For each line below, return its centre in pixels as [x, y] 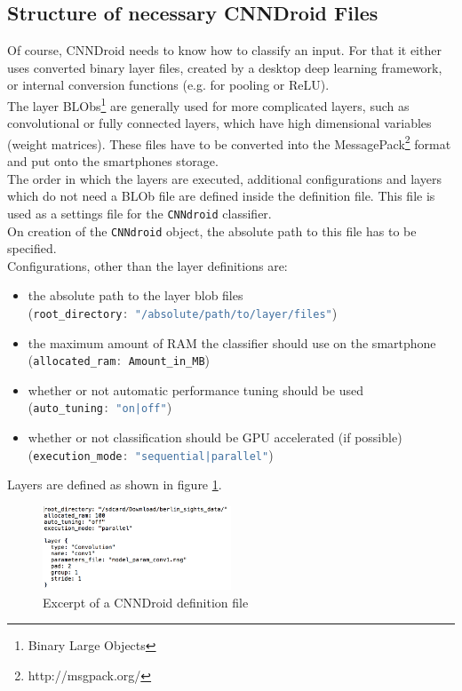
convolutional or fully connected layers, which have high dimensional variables [219, 123]
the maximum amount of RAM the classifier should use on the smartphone [232, 342]
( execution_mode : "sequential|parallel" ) [151, 454]
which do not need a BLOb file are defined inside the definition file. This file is [221, 196]
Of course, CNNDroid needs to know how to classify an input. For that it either [224, 50]
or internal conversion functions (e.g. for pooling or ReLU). [168, 85]
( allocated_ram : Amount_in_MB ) [119, 360]
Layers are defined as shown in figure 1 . [115, 484]
